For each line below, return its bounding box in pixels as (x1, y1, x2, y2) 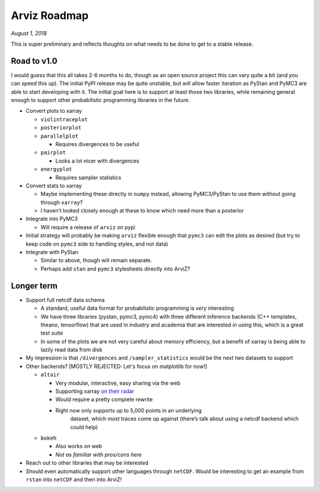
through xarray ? (40, 199, 83, 206)
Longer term (11, 281, 57, 291)
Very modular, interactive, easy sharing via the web (55, 379, 181, 386)
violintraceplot (40, 116, 88, 123)
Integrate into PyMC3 (25, 215, 78, 223)
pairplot (40, 149, 66, 156)
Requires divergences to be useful (55, 140, 139, 148)
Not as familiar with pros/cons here (55, 451, 142, 458)
